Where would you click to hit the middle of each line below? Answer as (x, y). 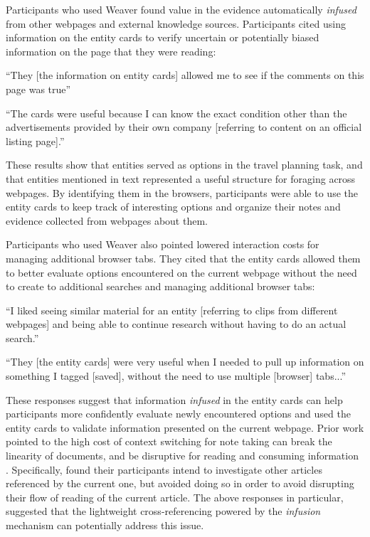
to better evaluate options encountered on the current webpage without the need (181, 272)
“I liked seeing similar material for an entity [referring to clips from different (172, 310)
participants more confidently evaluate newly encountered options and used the (178, 414)
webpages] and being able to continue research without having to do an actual (176, 324)
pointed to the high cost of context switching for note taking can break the (169, 441)
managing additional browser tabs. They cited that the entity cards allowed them (183, 258)
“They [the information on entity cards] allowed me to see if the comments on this (185, 75)
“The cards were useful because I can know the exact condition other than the (176, 113)
